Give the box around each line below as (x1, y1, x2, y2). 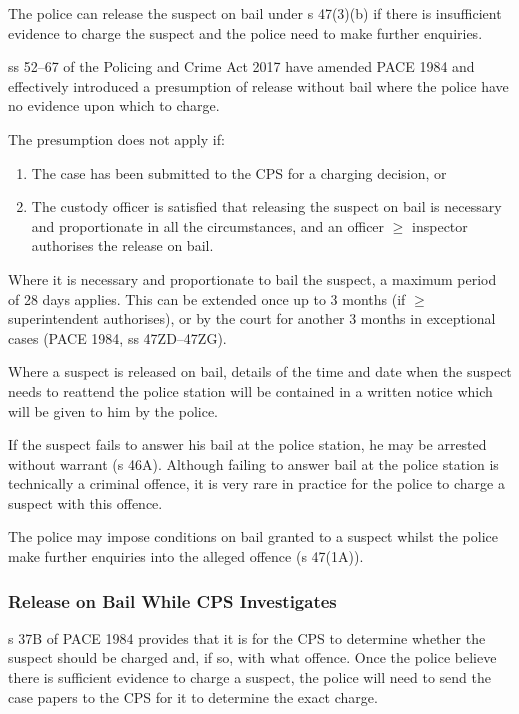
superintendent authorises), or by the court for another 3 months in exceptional (8, 308, 496, 329)
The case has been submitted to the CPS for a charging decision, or (31, 162, 447, 183)
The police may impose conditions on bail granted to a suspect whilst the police (8, 526, 499, 547)
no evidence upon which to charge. (8, 95, 220, 116)
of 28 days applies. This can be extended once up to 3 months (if (8, 288, 406, 309)
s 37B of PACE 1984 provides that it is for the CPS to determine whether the (8, 627, 486, 648)
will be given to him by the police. (8, 400, 218, 421)
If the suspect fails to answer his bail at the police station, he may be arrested (8, 434, 487, 455)
